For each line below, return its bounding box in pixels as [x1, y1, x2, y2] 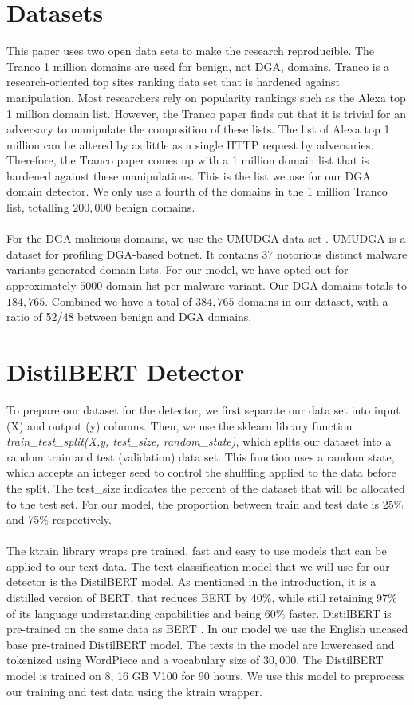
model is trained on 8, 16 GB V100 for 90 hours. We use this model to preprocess [6, 667, 405, 684]
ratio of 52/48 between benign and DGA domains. [6, 308, 252, 325]
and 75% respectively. [6, 511, 112, 528]
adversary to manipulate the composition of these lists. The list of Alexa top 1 [6, 121, 390, 137]
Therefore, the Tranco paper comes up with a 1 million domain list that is [6, 152, 369, 168]
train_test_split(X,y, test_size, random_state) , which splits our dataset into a [6, 433, 392, 450]
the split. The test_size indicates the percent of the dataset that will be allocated [6, 479, 405, 496]
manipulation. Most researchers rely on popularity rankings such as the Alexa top [6, 89, 406, 105]
